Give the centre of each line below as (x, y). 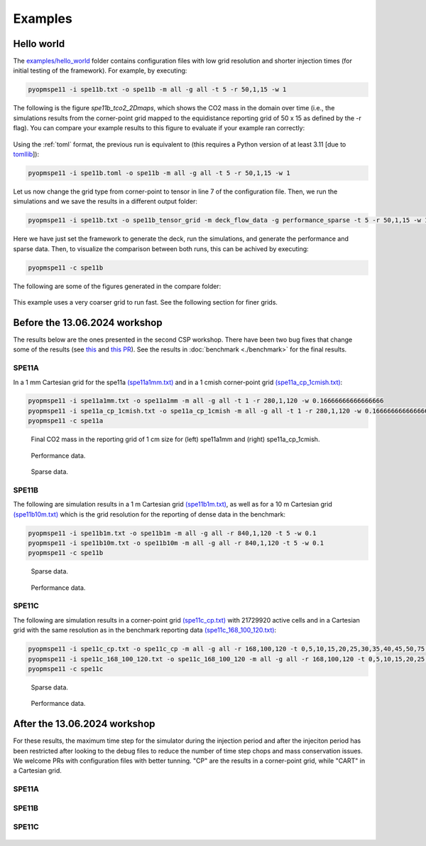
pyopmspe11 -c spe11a (66, 421)
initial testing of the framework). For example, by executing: (100, 70)
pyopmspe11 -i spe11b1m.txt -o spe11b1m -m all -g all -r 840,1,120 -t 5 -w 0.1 (172, 533)
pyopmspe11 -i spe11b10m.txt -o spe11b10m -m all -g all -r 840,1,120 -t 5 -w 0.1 (176, 543)
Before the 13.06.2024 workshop (88, 323)
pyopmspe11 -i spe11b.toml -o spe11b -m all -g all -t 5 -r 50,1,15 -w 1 (159, 173)
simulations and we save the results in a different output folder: (105, 201)
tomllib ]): (26, 154)
